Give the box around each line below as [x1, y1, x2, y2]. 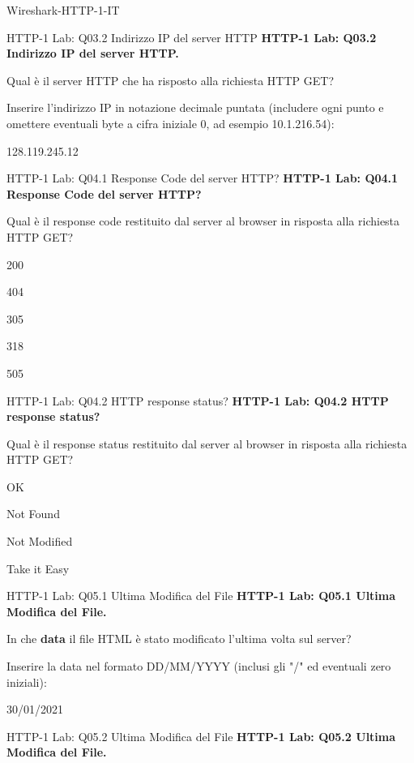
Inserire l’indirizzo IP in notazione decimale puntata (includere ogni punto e [6, 99, 384, 116]
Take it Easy [6, 559, 70, 577]
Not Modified [6, 533, 73, 550]
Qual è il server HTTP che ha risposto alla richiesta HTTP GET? [6, 71, 334, 88]
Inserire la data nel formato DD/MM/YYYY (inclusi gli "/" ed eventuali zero [6, 658, 391, 675]
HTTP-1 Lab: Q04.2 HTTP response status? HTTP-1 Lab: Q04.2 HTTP [6, 392, 389, 409]
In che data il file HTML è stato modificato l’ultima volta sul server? [6, 630, 352, 647]
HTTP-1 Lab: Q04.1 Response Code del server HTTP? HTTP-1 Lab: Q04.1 [6, 169, 399, 186]
